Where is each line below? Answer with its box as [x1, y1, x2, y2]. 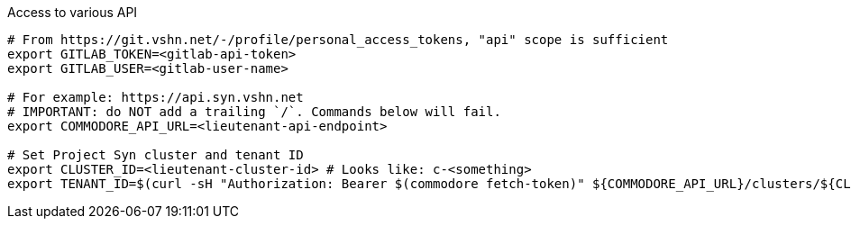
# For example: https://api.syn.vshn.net [7, 90, 304, 104]
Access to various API [7, 5, 138, 20]
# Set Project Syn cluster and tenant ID [7, 148, 304, 162]
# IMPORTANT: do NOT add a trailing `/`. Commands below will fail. [7, 104, 501, 119]
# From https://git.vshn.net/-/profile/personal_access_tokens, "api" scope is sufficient [7, 32, 669, 47]
